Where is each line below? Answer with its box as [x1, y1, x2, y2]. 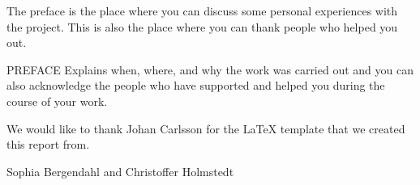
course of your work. [6, 92, 108, 109]
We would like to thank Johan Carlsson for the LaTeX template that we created [6, 120, 405, 137]
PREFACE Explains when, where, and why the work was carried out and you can [6, 61, 414, 78]
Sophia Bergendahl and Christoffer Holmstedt [6, 162, 234, 179]
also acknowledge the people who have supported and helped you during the [6, 77, 385, 94]
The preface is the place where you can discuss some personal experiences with [6, 2, 398, 19]
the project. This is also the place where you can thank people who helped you [6, 18, 398, 35]
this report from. [6, 136, 90, 153]
